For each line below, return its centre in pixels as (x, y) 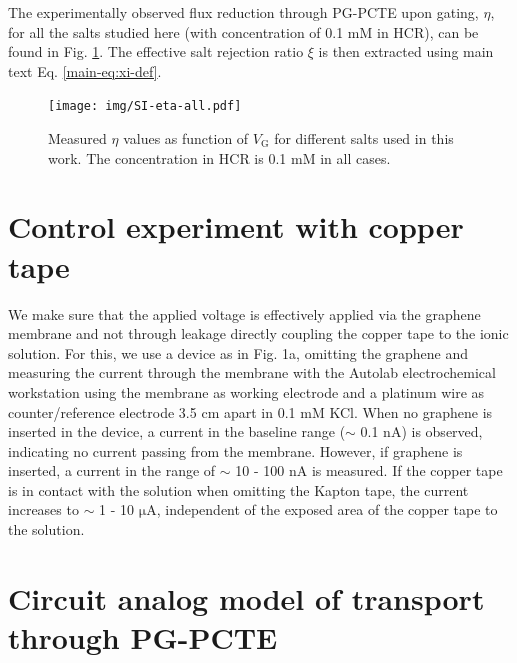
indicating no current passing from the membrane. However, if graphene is (235, 450)
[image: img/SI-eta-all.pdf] (145, 106)
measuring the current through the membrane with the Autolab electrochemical (252, 372)
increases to (43, 509)
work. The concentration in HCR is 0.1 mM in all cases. (219, 157)
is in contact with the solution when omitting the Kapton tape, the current (238, 489)
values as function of (186, 138)
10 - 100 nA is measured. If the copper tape (369, 470)
